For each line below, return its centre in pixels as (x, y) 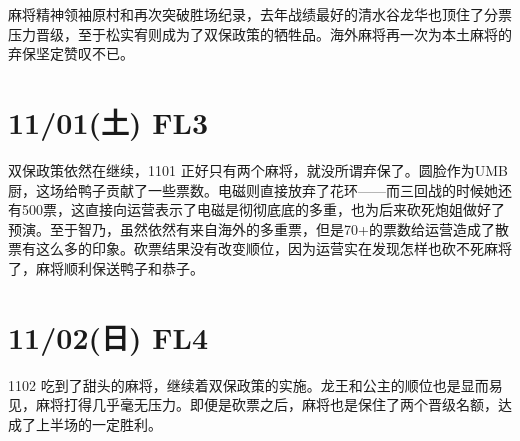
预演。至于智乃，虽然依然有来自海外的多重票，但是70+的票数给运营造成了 (251, 228)
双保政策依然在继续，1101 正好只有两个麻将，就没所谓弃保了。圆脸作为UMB (258, 169)
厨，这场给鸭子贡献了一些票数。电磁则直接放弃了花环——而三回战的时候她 (253, 189)
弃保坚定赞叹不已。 (71, 53)
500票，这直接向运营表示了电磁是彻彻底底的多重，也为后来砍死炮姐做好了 (263, 209)
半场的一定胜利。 (105, 423)
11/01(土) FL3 (108, 121)
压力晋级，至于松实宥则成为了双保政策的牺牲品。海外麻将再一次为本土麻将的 (260, 33)
